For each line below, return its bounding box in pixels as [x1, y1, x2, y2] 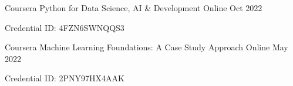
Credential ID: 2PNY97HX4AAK [5, 72, 124, 84]
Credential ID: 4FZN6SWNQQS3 [5, 21, 124, 33]
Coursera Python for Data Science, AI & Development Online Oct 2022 [5, 2, 262, 13]
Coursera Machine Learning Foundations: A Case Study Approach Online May [5, 41, 288, 53]
